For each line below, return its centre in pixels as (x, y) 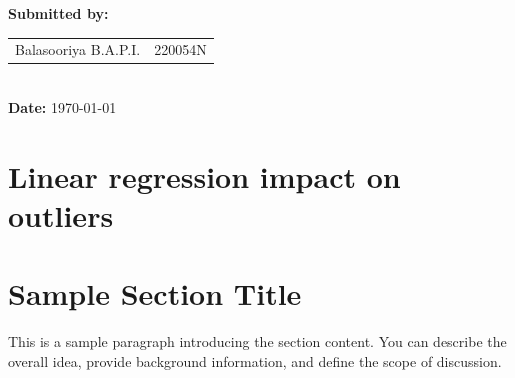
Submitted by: (58, 13)
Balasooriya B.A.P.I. (78, 49)
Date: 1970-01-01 (62, 107)
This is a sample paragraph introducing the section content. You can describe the (257, 341)
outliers (61, 215)
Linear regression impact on (204, 175)
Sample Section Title (155, 293)
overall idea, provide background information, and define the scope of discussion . (255, 360)
